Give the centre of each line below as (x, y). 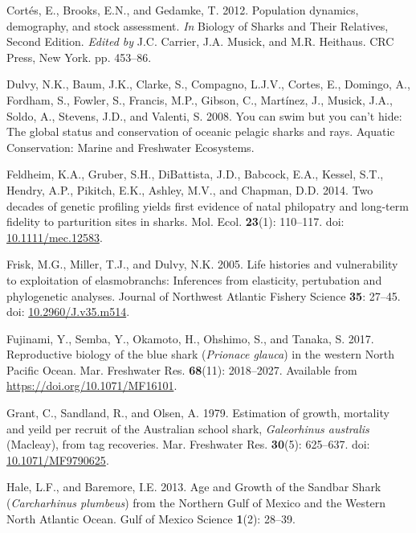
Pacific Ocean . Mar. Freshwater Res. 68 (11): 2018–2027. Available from (182, 369)
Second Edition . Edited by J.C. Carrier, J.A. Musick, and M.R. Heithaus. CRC (200, 41)
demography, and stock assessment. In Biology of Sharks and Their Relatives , (198, 25)
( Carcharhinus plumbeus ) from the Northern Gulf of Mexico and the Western (196, 503)
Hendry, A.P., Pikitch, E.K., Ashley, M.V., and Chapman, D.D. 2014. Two (190, 189)
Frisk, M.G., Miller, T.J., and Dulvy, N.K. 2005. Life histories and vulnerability (202, 264)
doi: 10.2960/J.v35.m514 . (68, 312)
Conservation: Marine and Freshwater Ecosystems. (131, 147)
